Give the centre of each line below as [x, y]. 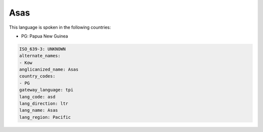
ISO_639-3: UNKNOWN [42, 49]
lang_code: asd [37, 97]
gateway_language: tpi [46, 90]
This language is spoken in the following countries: [60, 27]
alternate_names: [40, 56]
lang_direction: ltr [44, 104]
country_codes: [37, 76]
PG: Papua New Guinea [45, 36]
